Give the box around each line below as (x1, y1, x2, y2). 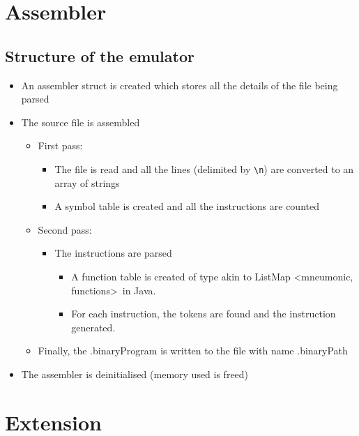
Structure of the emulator (5, 45, 194, 66)
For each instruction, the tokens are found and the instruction (71, 306, 336, 321)
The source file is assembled (21, 114, 140, 129)
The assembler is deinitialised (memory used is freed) (21, 366, 249, 381)
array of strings (54, 175, 120, 190)
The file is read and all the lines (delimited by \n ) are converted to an (54, 161, 354, 176)
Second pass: (38, 222, 92, 236)
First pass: (38, 138, 83, 153)
